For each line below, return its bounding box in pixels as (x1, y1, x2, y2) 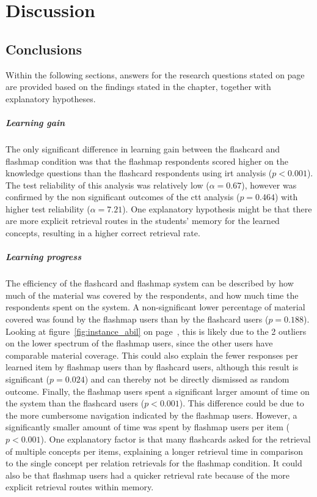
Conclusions (5, 39, 82, 58)
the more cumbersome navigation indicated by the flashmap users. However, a (5, 408, 297, 421)
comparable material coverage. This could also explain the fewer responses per (5, 348, 298, 361)
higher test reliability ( (5, 202, 90, 215)
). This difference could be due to (179, 397, 304, 409)
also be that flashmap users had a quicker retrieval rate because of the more (5, 468, 290, 481)
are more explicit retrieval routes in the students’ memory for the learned (5, 214, 280, 227)
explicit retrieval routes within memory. (5, 480, 154, 493)
